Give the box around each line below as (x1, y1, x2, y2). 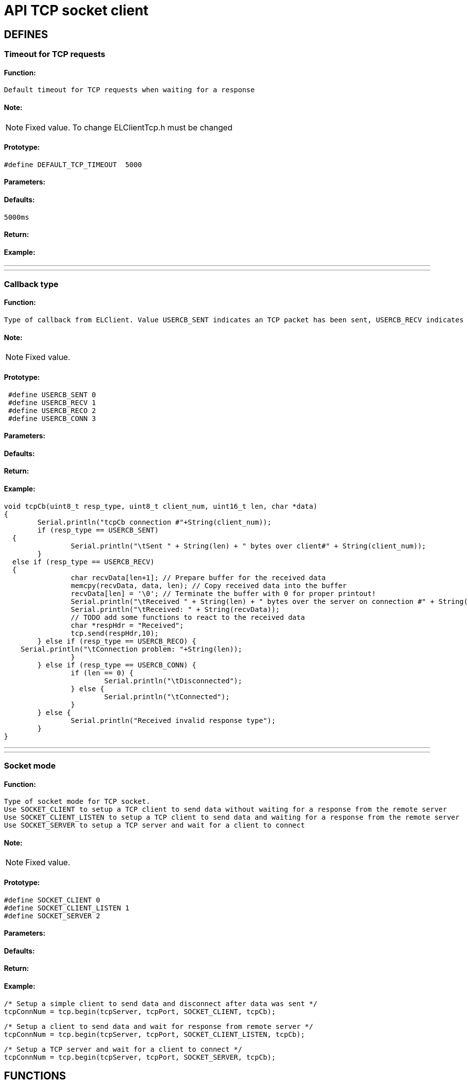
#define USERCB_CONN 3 (8, 414, 96, 422)
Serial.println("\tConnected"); (104, 692, 230, 701)
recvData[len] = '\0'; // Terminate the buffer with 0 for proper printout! (70, 589, 376, 598)
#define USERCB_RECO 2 (8, 406, 96, 415)
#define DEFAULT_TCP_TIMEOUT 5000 (4, 160, 142, 169)
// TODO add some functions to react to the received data (70, 613, 305, 621)
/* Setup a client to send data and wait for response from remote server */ (4, 1022, 313, 1030)
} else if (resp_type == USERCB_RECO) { (37, 637, 196, 645)
